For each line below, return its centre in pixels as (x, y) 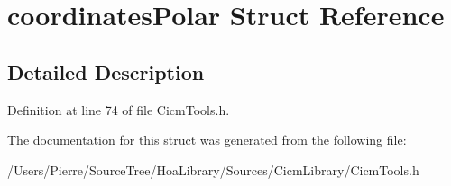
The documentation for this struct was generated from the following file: (207, 140)
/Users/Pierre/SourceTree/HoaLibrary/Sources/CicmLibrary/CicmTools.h (213, 169)
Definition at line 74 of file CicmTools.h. (119, 109)
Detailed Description (106, 71)
